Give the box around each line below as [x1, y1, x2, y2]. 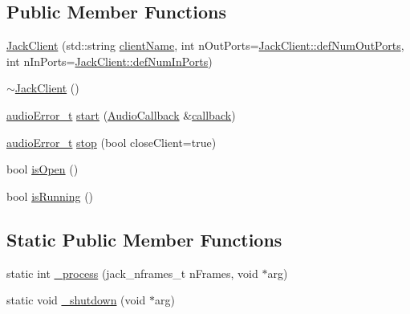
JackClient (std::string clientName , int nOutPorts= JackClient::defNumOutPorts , [6, 37, 404, 54]
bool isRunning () [6, 187, 94, 204]
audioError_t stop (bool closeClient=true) [6, 133, 217, 150]
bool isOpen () [6, 161, 79, 177]
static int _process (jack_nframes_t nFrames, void [6, 264, 258, 281]
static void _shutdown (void [6, 292, 146, 308]
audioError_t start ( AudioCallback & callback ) [6, 106, 236, 123]
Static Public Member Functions [6, 226, 282, 251]
